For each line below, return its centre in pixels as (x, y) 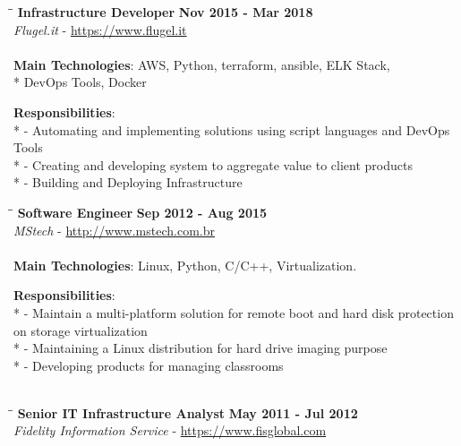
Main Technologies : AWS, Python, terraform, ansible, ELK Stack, (202, 64)
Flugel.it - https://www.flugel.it (100, 29)
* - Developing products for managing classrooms (149, 365)
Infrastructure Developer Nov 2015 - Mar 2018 (165, 12)
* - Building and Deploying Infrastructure (128, 182)
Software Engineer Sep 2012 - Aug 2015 (142, 212)
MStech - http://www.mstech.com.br (114, 230)
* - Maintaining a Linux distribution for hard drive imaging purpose (201, 348)
